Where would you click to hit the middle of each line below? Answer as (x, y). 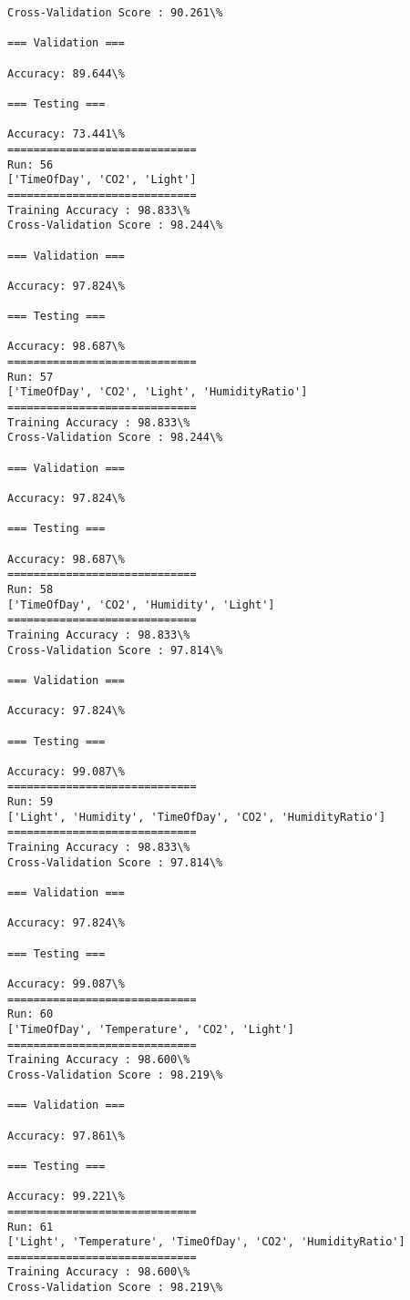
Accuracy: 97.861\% (66, 1136)
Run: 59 (31, 802)
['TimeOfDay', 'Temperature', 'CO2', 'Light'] (151, 1029)
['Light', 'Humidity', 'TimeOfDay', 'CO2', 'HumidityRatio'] (197, 817)
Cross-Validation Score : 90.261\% (115, 13)
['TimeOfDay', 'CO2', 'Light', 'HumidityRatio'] (158, 392)
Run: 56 (31, 164)
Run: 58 (31, 589)
